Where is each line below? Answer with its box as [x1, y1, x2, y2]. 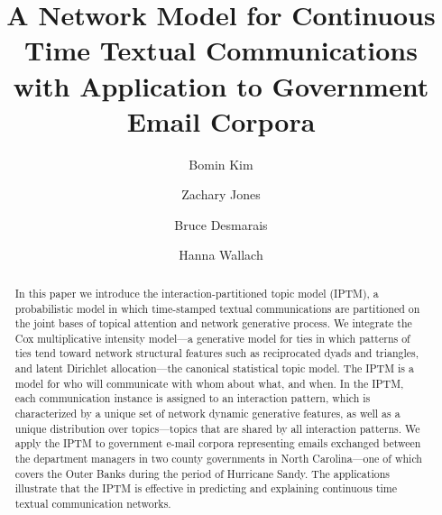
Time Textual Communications [24, 32, 418, 69]
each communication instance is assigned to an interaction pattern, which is [14, 391, 371, 406]
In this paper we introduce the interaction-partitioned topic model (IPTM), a [14, 285, 379, 300]
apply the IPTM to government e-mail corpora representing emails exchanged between [14, 436, 421, 451]
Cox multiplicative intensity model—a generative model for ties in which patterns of [14, 330, 410, 345]
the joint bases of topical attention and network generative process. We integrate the [14, 316, 412, 331]
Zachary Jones [181, 185, 261, 204]
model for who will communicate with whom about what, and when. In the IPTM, [14, 375, 404, 391]
